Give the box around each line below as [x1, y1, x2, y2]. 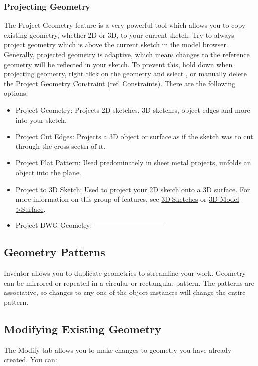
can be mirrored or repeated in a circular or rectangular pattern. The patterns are [4, 277, 255, 288]
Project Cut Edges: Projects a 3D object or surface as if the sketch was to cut [15, 131, 253, 142]
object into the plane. [15, 167, 81, 177]
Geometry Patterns [4, 244, 105, 260]
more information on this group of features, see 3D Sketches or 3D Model [15, 194, 239, 204]
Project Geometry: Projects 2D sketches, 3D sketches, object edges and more [15, 104, 250, 115]
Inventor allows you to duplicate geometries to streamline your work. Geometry [4, 268, 246, 278]
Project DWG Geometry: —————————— [15, 220, 164, 230]
